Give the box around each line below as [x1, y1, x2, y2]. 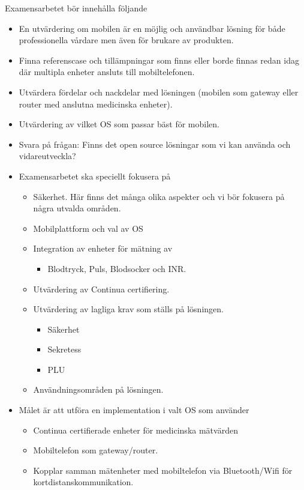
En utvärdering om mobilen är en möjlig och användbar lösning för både [19, 22, 285, 34]
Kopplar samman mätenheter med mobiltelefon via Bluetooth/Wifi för [33, 464, 293, 476]
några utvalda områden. [33, 202, 121, 214]
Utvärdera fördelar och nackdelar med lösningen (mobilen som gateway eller [19, 85, 299, 98]
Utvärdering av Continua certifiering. [33, 282, 170, 295]
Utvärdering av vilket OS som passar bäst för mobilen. [19, 118, 219, 130]
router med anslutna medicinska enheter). [19, 97, 173, 110]
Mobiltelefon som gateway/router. [33, 444, 158, 456]
